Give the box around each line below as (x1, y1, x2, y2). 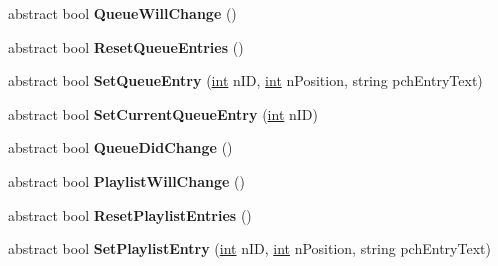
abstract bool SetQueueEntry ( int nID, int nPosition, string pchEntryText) (8, 70, 483, 91)
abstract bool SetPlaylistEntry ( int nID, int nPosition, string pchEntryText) (8, 238, 491, 259)
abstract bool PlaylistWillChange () (8, 170, 245, 191)
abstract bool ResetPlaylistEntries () (8, 204, 252, 225)
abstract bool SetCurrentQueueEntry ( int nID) (8, 103, 318, 124)
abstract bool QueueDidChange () (8, 137, 233, 158)
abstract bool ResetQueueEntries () (8, 36, 244, 57)
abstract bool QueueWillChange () (8, 3, 237, 23)
